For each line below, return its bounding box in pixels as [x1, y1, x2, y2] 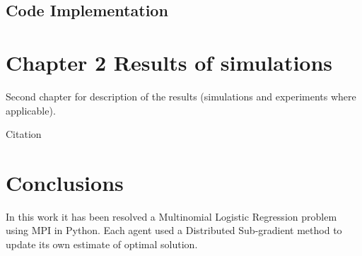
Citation [6, 127, 42, 141]
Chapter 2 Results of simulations [6, 47, 333, 76]
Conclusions [6, 168, 124, 197]
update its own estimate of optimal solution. [6, 237, 198, 251]
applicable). [6, 103, 56, 117]
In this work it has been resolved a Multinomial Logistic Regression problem [6, 209, 337, 223]
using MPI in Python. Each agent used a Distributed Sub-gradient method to [6, 223, 342, 238]
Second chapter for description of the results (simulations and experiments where [6, 88, 356, 103]
